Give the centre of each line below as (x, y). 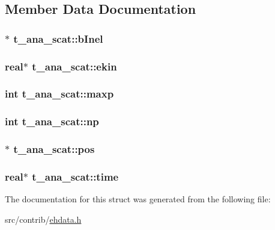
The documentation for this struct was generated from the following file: (138, 199)
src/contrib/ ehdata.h (43, 219)
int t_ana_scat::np (52, 121)
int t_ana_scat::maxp (59, 94)
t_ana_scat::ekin (74, 66)
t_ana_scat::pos (54, 149)
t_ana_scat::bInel (58, 38)
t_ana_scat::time (75, 176)
